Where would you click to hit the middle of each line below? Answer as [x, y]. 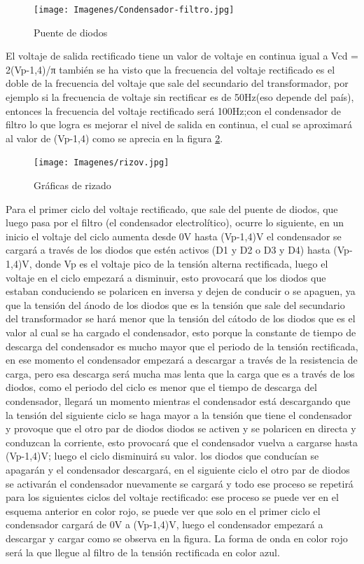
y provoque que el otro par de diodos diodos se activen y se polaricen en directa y [181, 428]
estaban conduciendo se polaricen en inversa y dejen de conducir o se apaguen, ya [181, 291]
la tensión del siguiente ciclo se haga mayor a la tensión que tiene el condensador [179, 414]
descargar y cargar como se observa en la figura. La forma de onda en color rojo [177, 538]
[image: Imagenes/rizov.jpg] [101, 163]
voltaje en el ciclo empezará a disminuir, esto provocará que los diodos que [166, 277]
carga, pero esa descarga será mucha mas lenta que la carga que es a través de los [180, 373]
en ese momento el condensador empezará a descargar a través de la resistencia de [182, 360]
